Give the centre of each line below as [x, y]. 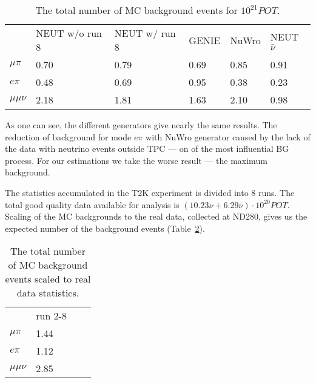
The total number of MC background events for [136, 10]
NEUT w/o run [69, 33]
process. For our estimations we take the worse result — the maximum [136, 160]
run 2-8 [51, 316]
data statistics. [48, 293]
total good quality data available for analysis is [92, 204]
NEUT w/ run [145, 33]
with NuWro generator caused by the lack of [228, 136]
